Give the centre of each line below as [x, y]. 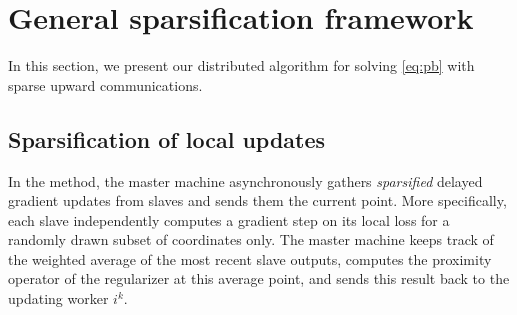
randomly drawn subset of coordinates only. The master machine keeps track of [251, 239]
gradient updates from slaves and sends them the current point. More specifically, [257, 200]
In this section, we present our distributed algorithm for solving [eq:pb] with [241, 65]
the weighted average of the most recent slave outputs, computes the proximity [250, 258]
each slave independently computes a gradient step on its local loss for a [229, 219]
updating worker [58, 298]
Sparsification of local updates [167, 138]
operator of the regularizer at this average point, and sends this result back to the [259, 278]
